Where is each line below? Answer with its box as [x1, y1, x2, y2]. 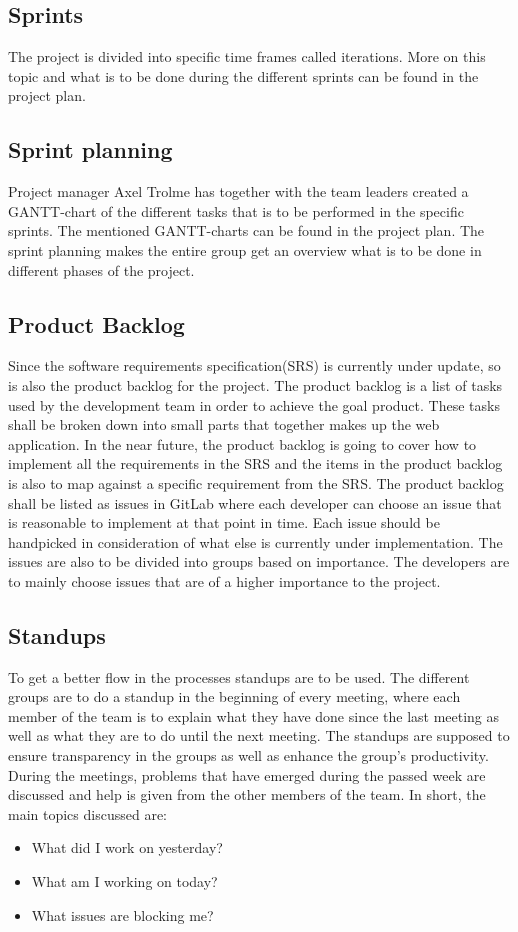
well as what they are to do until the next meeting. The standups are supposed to [8, 725, 510, 746]
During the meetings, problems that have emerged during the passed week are [8, 764, 486, 785]
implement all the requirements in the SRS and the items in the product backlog [8, 453, 503, 474]
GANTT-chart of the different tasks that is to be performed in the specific [8, 200, 464, 221]
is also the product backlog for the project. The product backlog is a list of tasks [8, 374, 503, 395]
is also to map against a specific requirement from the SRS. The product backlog [8, 472, 504, 493]
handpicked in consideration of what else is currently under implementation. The [8, 531, 503, 552]
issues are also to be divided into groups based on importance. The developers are [8, 551, 510, 572]
